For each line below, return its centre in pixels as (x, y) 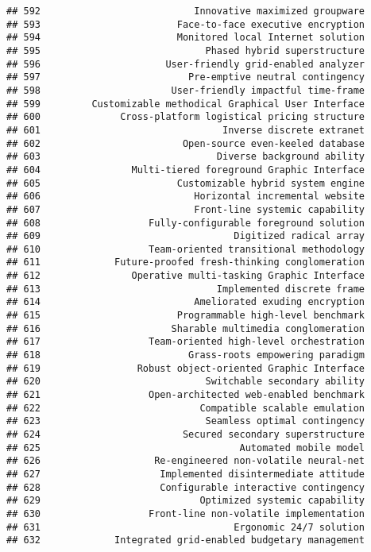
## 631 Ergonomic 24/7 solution (186, 527)
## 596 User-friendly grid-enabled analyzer (186, 64)
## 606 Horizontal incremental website (186, 197)
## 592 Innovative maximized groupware (186, 11)
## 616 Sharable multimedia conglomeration (186, 328)
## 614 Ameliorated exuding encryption (186, 302)
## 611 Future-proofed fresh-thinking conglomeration (186, 262)
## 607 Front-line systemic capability (186, 209)
